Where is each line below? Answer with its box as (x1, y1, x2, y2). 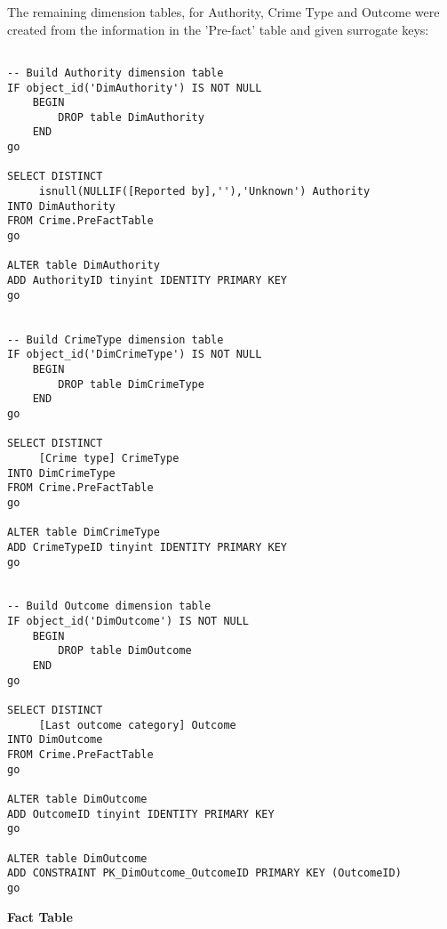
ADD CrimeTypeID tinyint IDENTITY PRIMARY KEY (7, 540, 287, 553)
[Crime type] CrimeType (38, 451, 180, 464)
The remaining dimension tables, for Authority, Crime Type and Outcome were (7, 3, 440, 20)
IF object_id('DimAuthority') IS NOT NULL (7, 81, 262, 94)
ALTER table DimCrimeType (7, 526, 160, 539)
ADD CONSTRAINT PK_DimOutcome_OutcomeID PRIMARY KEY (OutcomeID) (7, 867, 402, 880)
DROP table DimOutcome (58, 644, 192, 658)
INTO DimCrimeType (7, 466, 116, 480)
